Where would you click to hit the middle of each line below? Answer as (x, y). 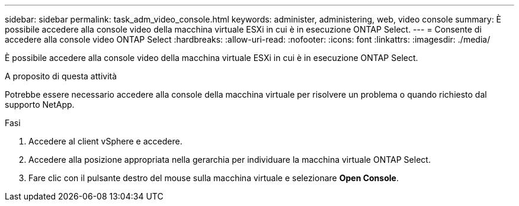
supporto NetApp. (40, 104)
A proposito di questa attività (61, 76)
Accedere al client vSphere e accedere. (105, 141)
